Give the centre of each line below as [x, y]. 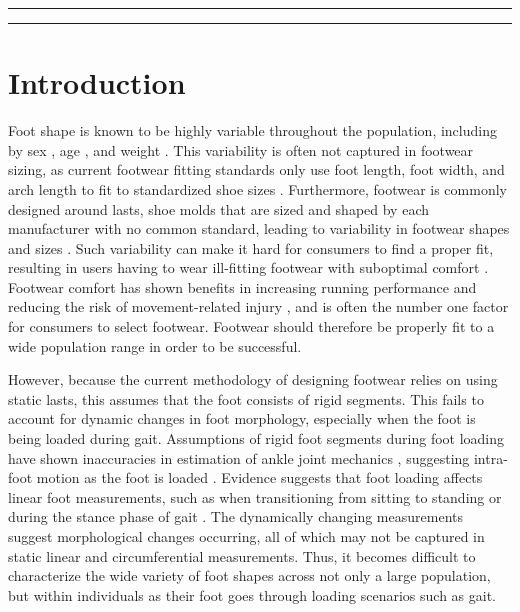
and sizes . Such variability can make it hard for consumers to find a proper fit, [251, 247]
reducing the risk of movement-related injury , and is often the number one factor [258, 306]
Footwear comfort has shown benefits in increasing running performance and [242, 286]
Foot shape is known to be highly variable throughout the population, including [252, 130]
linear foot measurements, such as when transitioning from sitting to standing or [255, 496]
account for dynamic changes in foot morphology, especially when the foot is [242, 418]
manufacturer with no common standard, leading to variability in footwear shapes [259, 228]
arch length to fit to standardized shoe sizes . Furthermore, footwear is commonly [257, 188]
